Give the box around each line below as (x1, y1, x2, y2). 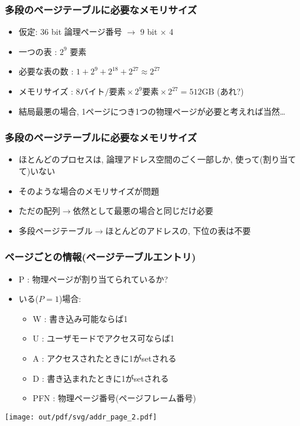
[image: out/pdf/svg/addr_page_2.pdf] (5, 412, 157, 421)
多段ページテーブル (18, 224, 93, 236)
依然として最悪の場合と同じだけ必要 (73, 204, 214, 217)
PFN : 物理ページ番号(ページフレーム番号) (32, 392, 196, 404)
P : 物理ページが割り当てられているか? (18, 272, 168, 285)
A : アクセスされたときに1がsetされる (32, 352, 177, 364)
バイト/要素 (80, 88, 126, 96)
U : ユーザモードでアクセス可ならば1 (32, 332, 175, 344)
